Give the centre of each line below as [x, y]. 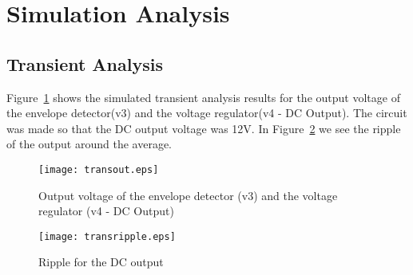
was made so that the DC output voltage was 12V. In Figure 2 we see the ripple [204, 128]
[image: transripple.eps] [107, 236]
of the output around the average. [89, 144]
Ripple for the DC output [101, 262]
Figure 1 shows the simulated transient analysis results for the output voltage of [203, 97]
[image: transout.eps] [99, 169]
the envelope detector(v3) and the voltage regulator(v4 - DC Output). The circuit [207, 113]
